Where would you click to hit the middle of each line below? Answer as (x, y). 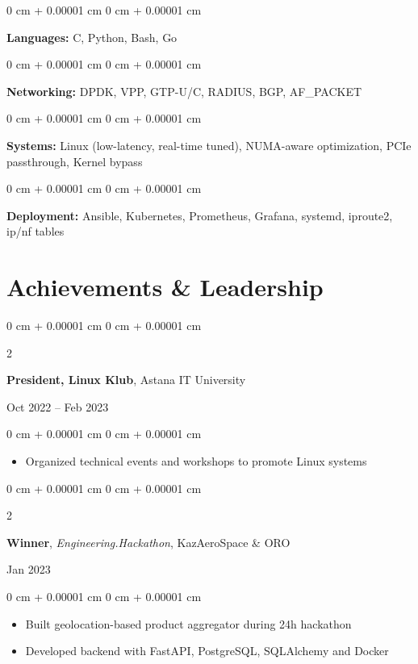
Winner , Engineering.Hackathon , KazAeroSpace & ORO (148, 542)
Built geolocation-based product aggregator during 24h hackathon (188, 623)
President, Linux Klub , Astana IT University (126, 380)
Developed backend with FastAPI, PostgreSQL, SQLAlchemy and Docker (207, 651)
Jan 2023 (29, 569)
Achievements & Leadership (165, 287)
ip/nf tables (36, 231)
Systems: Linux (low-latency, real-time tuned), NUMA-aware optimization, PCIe (209, 145)
